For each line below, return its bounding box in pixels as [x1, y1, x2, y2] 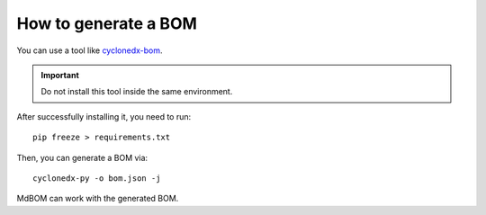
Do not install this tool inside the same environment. [40, 86, 233, 97]
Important [40, 69, 80, 80]
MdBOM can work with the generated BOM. [16, 193, 179, 204]
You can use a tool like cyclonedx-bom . [16, 45, 163, 56]
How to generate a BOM [16, 13, 198, 33]
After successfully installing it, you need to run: [16, 111, 192, 121]
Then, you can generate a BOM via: [16, 152, 148, 163]
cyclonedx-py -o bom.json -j [32, 173, 161, 184]
